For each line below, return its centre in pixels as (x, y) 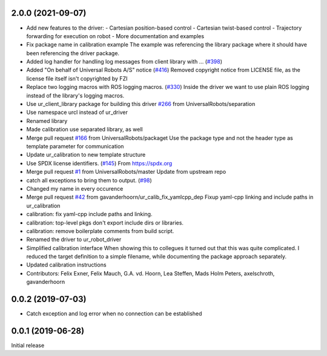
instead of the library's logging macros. (75, 95)
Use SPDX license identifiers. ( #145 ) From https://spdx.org (99, 163)
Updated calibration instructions (66, 265)
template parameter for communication (75, 146)
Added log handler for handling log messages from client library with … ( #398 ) (124, 62)
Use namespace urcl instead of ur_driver (77, 113)
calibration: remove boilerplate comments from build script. (100, 231)
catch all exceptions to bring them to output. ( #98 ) (89, 180)
